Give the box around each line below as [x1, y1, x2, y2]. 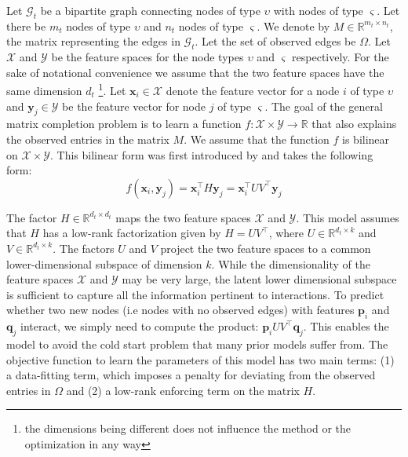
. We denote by [257, 17, 330, 34]
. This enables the [303, 318, 389, 335]
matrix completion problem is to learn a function [6, 115, 242, 132]
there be [6, 17, 46, 34]
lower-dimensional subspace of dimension [6, 255, 202, 272]
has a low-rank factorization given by [42, 225, 221, 241]
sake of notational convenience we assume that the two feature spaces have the [6, 64, 384, 80]
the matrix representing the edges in [6, 33, 180, 49]
